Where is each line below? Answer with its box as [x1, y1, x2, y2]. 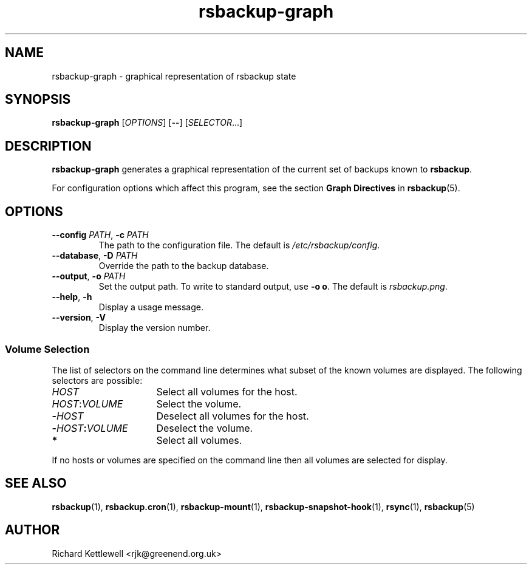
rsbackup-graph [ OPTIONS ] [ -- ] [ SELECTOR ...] [52, 117, 243, 128]
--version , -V [52, 312, 106, 323]
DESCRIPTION [5, 138, 92, 154]
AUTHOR [5, 522, 60, 538]
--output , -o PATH [52, 271, 126, 282]
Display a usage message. [98, 302, 203, 313]
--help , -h [52, 291, 92, 302]
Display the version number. [98, 322, 211, 333]
